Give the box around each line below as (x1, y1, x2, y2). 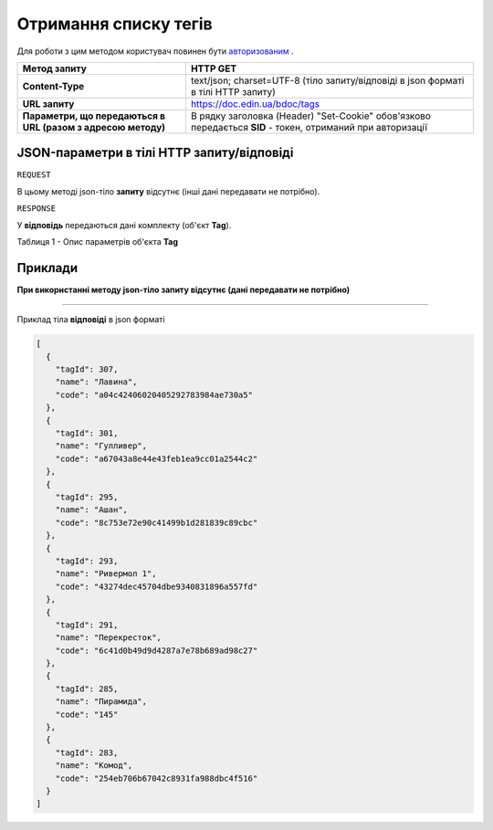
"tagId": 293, (55, 555, 119, 566)
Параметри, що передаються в (22, 110, 166, 122)
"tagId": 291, (55, 619, 119, 630)
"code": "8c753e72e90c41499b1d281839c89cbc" (55, 517, 258, 528)
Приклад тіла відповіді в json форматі (16, 314, 165, 325)
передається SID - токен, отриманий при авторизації (190, 121, 428, 133)
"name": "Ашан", (55, 505, 128, 515)
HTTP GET (190, 62, 237, 75)
